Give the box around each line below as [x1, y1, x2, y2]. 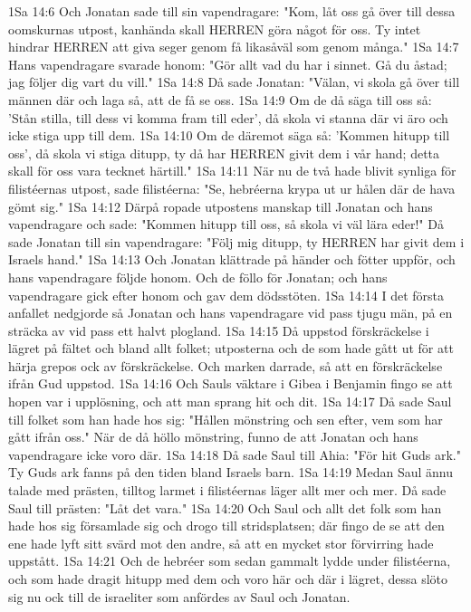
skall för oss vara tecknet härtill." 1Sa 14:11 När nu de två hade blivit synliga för [8, 161, 457, 180]
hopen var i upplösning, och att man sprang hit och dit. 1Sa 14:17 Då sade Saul [8, 392, 452, 411]
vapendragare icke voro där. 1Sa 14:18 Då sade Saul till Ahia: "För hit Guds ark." [8, 445, 461, 464]
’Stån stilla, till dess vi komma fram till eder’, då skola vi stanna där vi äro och [8, 108, 448, 127]
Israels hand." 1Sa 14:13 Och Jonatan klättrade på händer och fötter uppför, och [8, 250, 456, 269]
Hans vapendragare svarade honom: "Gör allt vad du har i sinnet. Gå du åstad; [8, 54, 447, 73]
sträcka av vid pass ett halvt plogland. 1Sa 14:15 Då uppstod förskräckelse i [8, 320, 429, 339]
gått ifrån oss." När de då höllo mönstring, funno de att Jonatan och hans [8, 427, 418, 446]
